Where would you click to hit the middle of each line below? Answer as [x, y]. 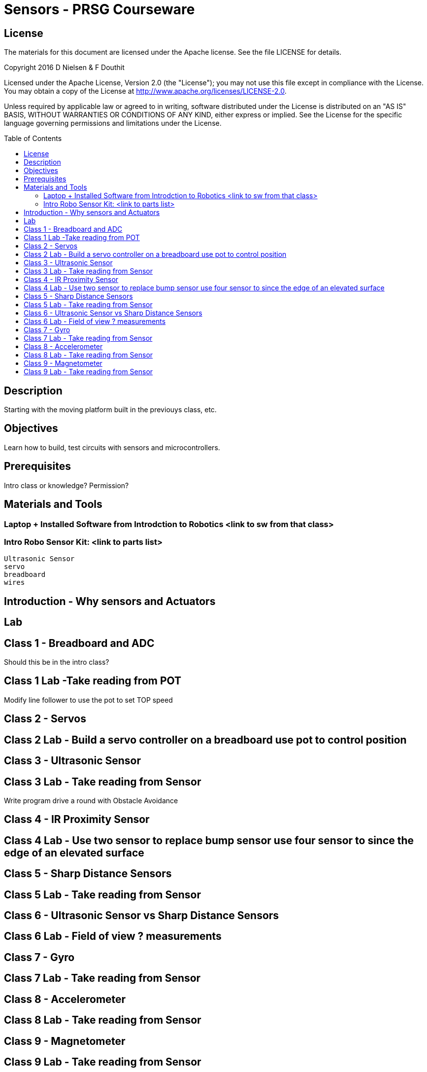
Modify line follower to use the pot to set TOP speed [88, 700]
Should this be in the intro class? [57, 662]
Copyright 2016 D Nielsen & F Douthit [64, 68]
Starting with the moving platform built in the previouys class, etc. [110, 410]
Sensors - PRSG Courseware [99, 9]
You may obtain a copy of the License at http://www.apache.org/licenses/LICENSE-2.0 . [145, 91]
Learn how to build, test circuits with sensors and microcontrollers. [112, 447]
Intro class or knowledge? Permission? [66, 485]
